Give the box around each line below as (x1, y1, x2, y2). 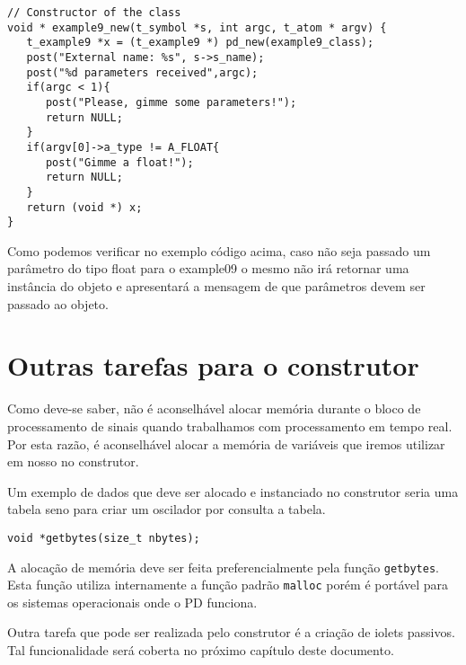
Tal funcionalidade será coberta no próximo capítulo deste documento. (7, 641, 394, 660)
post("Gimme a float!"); (45, 155, 194, 169)
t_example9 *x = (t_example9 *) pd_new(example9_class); (26, 36, 374, 49)
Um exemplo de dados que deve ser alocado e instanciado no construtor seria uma (7, 482, 459, 501)
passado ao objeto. (7, 294, 109, 313)
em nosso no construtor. (7, 452, 139, 471)
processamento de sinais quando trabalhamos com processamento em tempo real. (7, 416, 453, 435)
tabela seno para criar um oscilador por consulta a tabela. (7, 500, 326, 519)
